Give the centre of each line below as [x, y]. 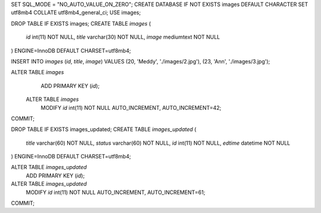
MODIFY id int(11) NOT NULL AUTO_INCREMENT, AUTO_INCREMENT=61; [116, 192]
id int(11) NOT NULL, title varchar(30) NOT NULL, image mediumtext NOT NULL [123, 37]
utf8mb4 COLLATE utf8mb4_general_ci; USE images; [76, 12]
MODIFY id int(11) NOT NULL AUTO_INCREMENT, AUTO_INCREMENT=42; [131, 107]
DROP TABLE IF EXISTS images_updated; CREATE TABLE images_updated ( [104, 129]
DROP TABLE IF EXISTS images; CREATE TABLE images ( [81, 23]
